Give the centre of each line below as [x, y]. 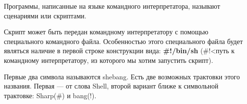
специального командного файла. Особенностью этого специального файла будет [123, 41]
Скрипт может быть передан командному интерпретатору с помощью [106, 32]
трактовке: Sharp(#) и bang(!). [50, 95]
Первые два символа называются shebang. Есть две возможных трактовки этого [122, 76]
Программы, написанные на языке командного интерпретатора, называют [112, 6]
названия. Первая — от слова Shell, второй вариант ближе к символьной [111, 86]
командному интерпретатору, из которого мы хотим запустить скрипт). [109, 60]
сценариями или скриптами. [45, 15]
